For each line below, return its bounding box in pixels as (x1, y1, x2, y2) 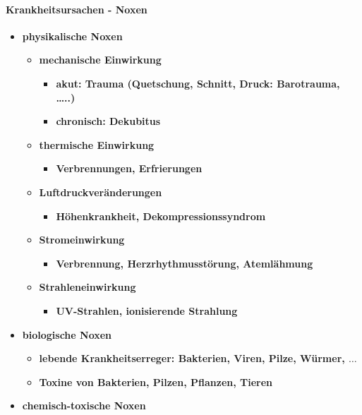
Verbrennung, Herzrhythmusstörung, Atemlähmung (56, 255, 313, 270)
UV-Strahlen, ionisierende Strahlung (56, 303, 238, 318)
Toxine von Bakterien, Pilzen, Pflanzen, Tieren (39, 374, 273, 389)
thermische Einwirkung (39, 137, 155, 152)
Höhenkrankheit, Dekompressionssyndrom (56, 208, 266, 223)
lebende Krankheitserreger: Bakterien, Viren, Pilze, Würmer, (39, 351, 345, 366)
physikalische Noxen (22, 28, 123, 43)
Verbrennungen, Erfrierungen (56, 161, 203, 176)
